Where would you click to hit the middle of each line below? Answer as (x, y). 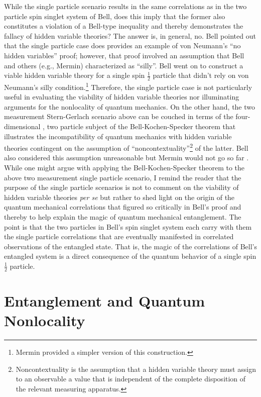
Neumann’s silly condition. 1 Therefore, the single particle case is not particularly (128, 86)
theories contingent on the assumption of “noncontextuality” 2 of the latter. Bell (126, 147)
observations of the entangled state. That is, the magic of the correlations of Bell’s (130, 246)
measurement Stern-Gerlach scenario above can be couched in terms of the (119, 116)
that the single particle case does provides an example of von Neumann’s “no (122, 45)
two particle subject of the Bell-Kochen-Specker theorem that (141, 126)
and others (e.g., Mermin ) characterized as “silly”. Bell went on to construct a (124, 65)
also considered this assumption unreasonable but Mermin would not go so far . (126, 158)
